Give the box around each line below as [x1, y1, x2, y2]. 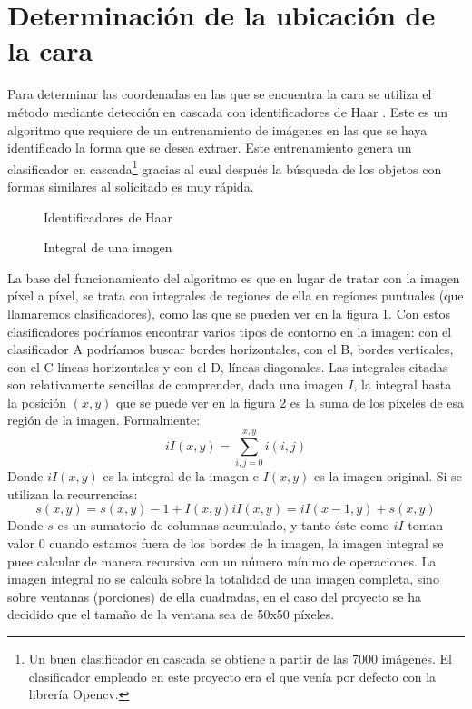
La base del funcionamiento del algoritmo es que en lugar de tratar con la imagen [7, 268, 460, 287]
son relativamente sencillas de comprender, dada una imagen [7, 375, 344, 394]
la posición [7, 392, 67, 411]
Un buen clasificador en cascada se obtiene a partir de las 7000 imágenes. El [28, 648, 452, 667]
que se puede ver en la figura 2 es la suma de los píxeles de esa [115, 392, 465, 411]
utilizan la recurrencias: [7, 484, 138, 503]
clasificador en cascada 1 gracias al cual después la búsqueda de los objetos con [7, 156, 442, 178]
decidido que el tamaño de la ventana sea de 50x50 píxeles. [7, 605, 335, 624]
